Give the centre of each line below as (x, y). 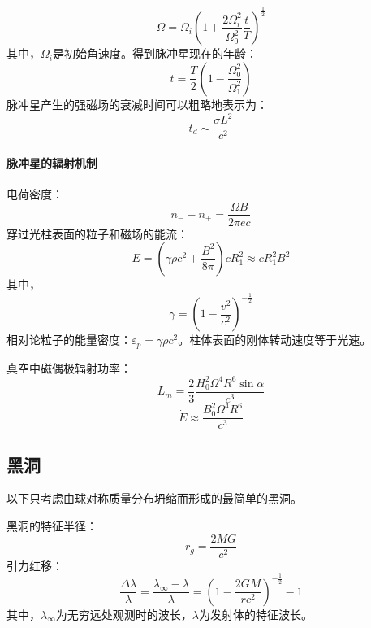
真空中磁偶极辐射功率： (69, 367)
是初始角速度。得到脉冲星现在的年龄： (155, 53)
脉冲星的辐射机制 (52, 162)
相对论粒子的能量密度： (69, 340)
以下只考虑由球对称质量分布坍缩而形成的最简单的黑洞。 (154, 498)
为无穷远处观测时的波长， (124, 614)
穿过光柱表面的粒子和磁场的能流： (97, 233)
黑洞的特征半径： (52, 526)
